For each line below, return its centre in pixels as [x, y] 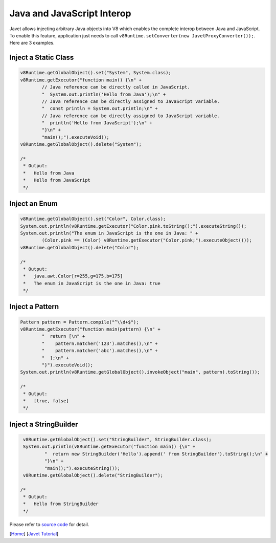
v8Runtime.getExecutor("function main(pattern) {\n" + [90, 329]
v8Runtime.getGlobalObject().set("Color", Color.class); [93, 219]
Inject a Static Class [42, 58]
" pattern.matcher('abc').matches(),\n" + [100, 351]
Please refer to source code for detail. [49, 524]
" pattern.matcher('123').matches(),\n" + [100, 343]
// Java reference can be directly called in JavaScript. [116, 87]
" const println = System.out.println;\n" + [100, 108]
